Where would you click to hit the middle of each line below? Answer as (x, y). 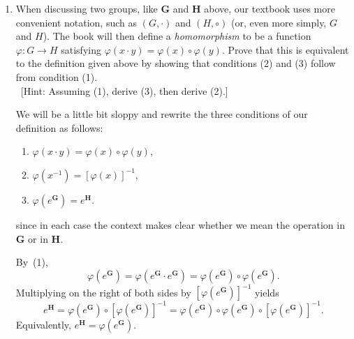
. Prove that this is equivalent (285, 49)
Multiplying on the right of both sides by (103, 292)
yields (267, 292)
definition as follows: (59, 127)
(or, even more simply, (279, 22)
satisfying (81, 49)
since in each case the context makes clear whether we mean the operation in (180, 224)
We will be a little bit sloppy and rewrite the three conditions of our (162, 114)
